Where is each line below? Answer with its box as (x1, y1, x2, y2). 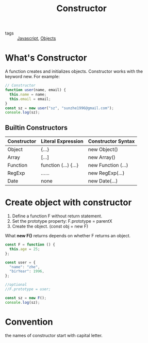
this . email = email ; (9, 97, 51, 101)
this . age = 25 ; (9, 246, 40, 251)
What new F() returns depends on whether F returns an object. (5, 233, 131, 238)
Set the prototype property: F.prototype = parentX (12, 218, 113, 224)
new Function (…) (88, 162, 129, 169)
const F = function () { (5, 242, 55, 247)
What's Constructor (5, 52, 87, 64)
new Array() (88, 154, 115, 161)
